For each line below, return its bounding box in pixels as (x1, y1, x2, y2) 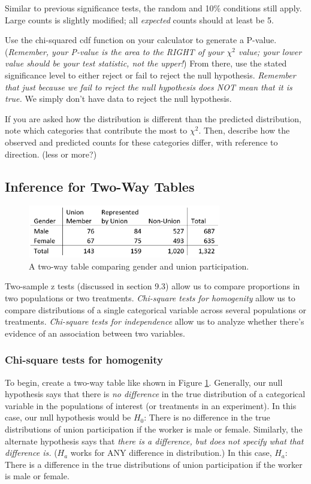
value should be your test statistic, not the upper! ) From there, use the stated (5, 57, 287, 69)
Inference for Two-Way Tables (5, 177, 195, 195)
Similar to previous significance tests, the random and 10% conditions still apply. (5, 2, 302, 14)
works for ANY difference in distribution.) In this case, (70, 446, 272, 459)
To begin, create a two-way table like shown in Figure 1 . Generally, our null (5, 376, 283, 388)
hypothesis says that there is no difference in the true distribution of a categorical (5, 388, 306, 400)
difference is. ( (5, 446, 58, 459)
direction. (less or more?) (5, 147, 97, 160)
